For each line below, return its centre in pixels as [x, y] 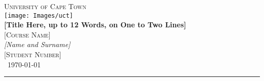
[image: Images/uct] [39, 15]
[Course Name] [27, 34]
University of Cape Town [45, 6]
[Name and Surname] [37, 44]
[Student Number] [33, 54]
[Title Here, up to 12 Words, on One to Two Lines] [95, 25]
